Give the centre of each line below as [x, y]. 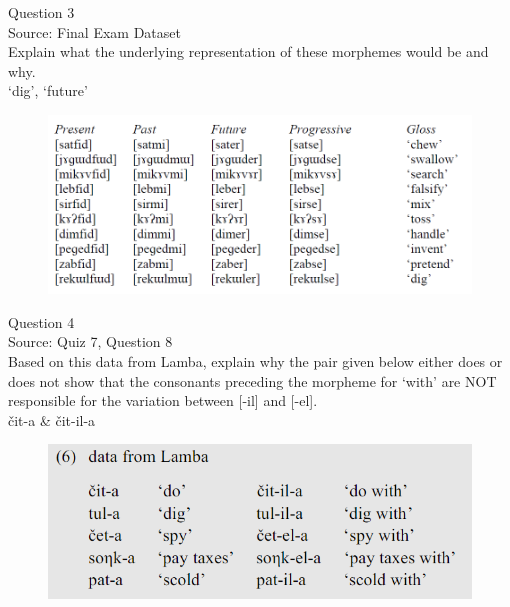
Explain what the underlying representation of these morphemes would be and [248, 51]
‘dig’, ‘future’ [48, 90]
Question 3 [41, 12]
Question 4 [41, 321]
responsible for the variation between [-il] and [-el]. [163, 400]
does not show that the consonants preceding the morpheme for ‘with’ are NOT [252, 380]
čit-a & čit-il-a [52, 419]
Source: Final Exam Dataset [94, 31]
